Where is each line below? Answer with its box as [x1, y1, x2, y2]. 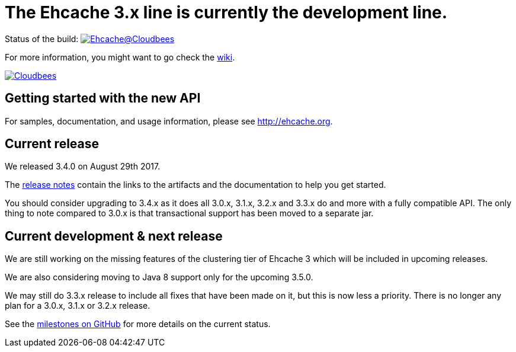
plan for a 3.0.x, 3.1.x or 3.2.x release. [5, 300, 150, 311]
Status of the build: [5, 33, 79, 44]
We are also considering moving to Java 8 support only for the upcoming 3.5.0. [5, 272, 313, 283]
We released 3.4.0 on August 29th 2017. [5, 161, 161, 172]
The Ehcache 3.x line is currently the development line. [5, 2, 448, 23]
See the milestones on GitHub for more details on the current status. [5, 319, 271, 329]
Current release [5, 136, 100, 152]
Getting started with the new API [5, 91, 201, 106]
